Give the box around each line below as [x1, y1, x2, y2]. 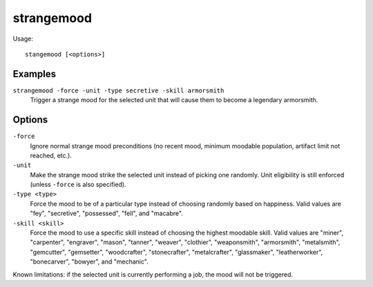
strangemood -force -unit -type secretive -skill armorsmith [12, 86, 224, 95]
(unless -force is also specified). [30, 180, 127, 189]
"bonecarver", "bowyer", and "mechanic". [30, 257, 149, 266]
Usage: [12, 34, 34, 43]
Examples [12, 68, 57, 79]
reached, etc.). [30, 151, 72, 159]
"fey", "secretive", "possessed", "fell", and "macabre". [30, 209, 183, 217]
